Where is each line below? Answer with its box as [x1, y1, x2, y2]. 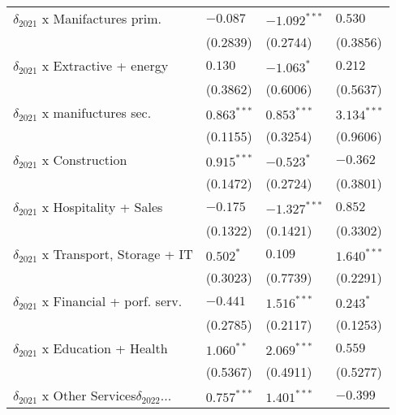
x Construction [41, 150, 127, 169]
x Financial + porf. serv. [41, 292, 183, 310]
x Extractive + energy [41, 56, 169, 75]
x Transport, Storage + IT [41, 244, 193, 263]
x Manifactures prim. [41, 9, 162, 28]
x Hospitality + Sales [41, 197, 163, 216]
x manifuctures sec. [41, 103, 152, 122]
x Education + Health [41, 339, 168, 357]
